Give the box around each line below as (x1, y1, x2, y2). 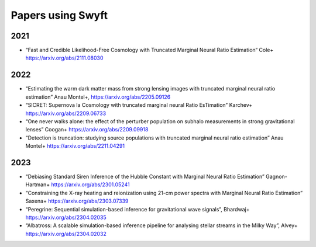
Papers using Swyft (11, 9, 108, 22)
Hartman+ (25, 181, 50, 188)
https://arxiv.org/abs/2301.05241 (50, 181, 130, 188)
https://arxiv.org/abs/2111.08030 (25, 54, 104, 61)
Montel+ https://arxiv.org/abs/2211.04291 (25, 142, 125, 149)
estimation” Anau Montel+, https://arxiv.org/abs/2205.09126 (25, 93, 171, 100)
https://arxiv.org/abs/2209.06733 (25, 110, 107, 117)
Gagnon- (265, 173, 288, 180)
